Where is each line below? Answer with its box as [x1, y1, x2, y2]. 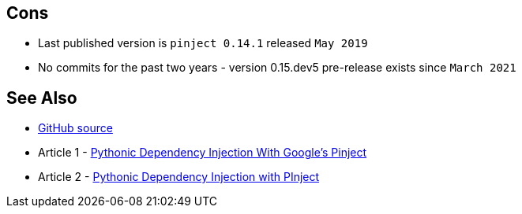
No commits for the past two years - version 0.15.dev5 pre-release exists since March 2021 [38, 61, 516, 75]
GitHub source [38, 121, 113, 135]
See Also [6, 87, 77, 108]
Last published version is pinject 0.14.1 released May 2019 [38, 36, 368, 50]
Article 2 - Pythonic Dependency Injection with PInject [38, 170, 320, 184]
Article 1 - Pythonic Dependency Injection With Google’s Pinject [38, 146, 367, 160]
